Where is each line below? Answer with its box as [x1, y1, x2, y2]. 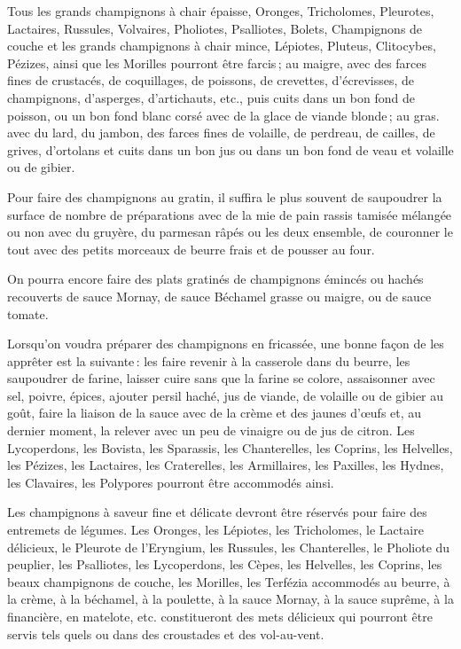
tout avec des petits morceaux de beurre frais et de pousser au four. [7, 239, 375, 258]
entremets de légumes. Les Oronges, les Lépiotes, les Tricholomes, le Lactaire [7, 520, 424, 539]
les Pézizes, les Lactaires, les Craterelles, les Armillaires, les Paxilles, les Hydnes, [7, 456, 444, 474]
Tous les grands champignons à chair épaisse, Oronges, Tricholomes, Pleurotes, [7, 2, 434, 20]
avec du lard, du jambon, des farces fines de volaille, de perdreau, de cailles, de [7, 123, 435, 142]
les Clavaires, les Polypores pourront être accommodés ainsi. [7, 473, 334, 491]
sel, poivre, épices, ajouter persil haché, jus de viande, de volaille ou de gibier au [7, 386, 444, 404]
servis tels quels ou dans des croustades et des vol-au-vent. [7, 624, 324, 643]
